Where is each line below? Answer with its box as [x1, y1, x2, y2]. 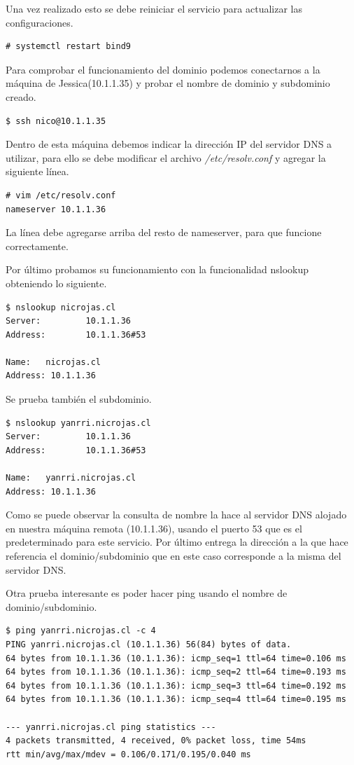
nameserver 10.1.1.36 [6, 204, 106, 214]
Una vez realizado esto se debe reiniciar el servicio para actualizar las [6, 1, 302, 15]
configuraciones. [6, 15, 73, 29]
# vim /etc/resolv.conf [6, 190, 116, 200]
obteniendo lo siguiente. [6, 275, 107, 290]
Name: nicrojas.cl [6, 357, 101, 367]
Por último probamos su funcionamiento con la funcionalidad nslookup [6, 262, 309, 277]
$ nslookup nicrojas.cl [6, 302, 116, 312]
